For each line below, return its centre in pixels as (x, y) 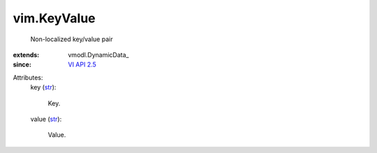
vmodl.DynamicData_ (98, 54)
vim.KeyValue (54, 18)
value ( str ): (46, 119)
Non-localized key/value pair (72, 39)
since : (22, 65)
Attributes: (28, 78)
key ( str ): (43, 87)
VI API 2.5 (82, 65)
